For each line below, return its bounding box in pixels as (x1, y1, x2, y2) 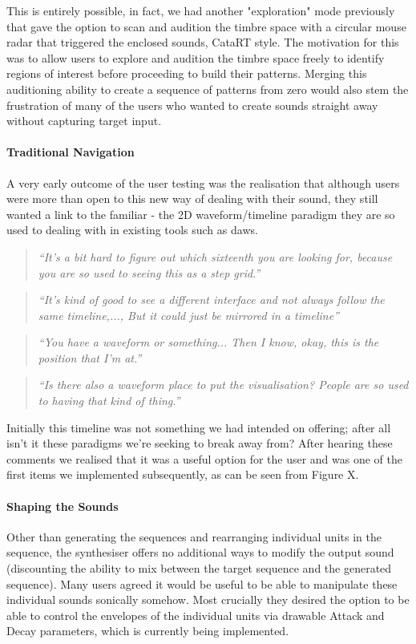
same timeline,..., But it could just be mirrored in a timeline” (38, 306, 339, 323)
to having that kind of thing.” (38, 392, 180, 409)
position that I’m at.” (38, 349, 142, 366)
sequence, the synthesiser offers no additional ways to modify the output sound (6, 544, 394, 561)
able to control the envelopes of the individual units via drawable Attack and (6, 606, 385, 623)
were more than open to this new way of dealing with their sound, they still (6, 190, 378, 207)
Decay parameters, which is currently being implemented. (6, 622, 289, 639)
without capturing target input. (6, 112, 162, 129)
